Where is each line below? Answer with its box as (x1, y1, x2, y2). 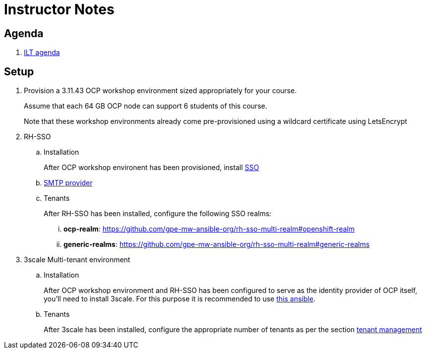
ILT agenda (24, 48, 60, 57)
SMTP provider (44, 178, 93, 187)
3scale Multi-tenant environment (24, 255, 130, 264)
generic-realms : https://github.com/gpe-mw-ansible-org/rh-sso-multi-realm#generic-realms (63, 240, 370, 249)
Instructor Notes (4, 1, 115, 18)
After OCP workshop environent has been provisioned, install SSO (44, 163, 259, 172)
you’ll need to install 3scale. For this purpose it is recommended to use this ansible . (44, 294, 315, 303)
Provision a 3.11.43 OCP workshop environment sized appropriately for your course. (24, 86, 297, 95)
